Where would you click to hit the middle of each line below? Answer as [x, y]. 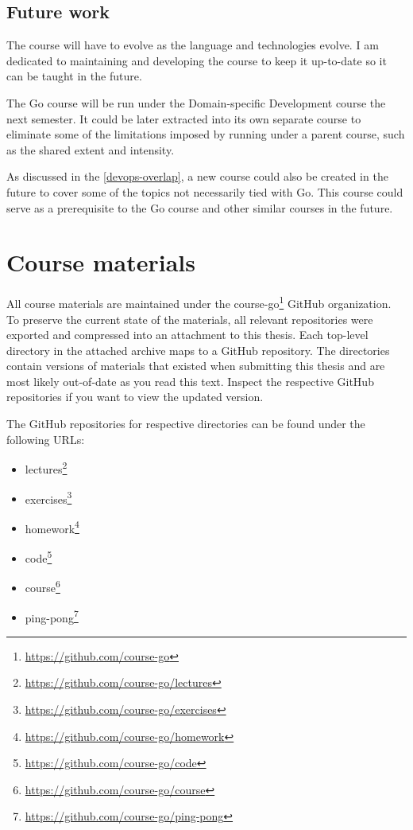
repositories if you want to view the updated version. [135, 397]
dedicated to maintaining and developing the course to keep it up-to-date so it [197, 60]
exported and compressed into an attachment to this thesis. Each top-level [187, 335]
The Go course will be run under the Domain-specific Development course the [196, 102]
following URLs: [46, 439]
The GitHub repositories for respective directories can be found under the [186, 424]
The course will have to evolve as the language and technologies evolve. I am [193, 45]
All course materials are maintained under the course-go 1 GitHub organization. [199, 302]
